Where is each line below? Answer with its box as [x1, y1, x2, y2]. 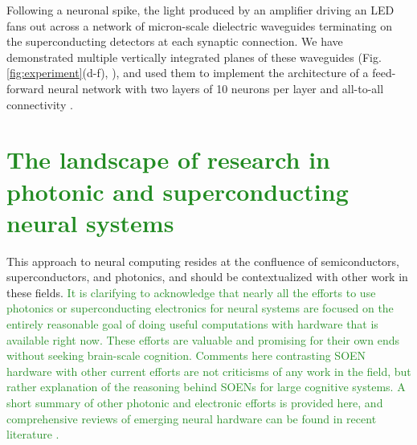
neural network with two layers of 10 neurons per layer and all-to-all [47, 80, 384, 96]
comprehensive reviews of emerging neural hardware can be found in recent [6, 410, 377, 427]
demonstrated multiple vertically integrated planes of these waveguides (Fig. [6, 48, 382, 65]
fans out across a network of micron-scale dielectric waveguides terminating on [6, 17, 393, 34]
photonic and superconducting [6, 174, 349, 207]
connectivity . [6, 96, 73, 112]
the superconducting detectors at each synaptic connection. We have [6, 33, 343, 50]
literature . [6, 426, 59, 443]
